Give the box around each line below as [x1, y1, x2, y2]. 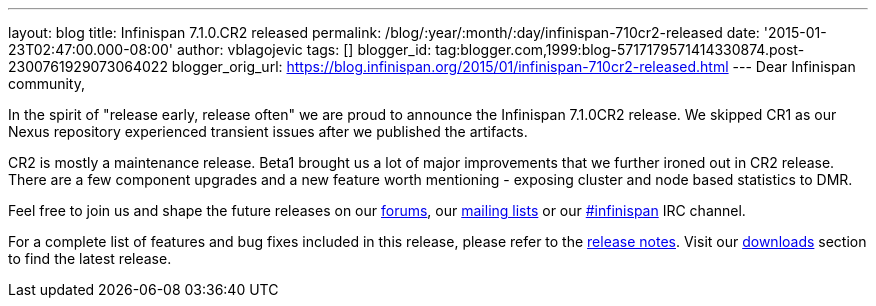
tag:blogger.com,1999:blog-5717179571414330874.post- [435, 41, 805, 58]
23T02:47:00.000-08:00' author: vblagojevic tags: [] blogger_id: [8, 41, 432, 58]
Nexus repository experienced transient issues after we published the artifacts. [8, 123, 528, 140]
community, [8, 75, 85, 92]
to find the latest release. [8, 250, 172, 267]
